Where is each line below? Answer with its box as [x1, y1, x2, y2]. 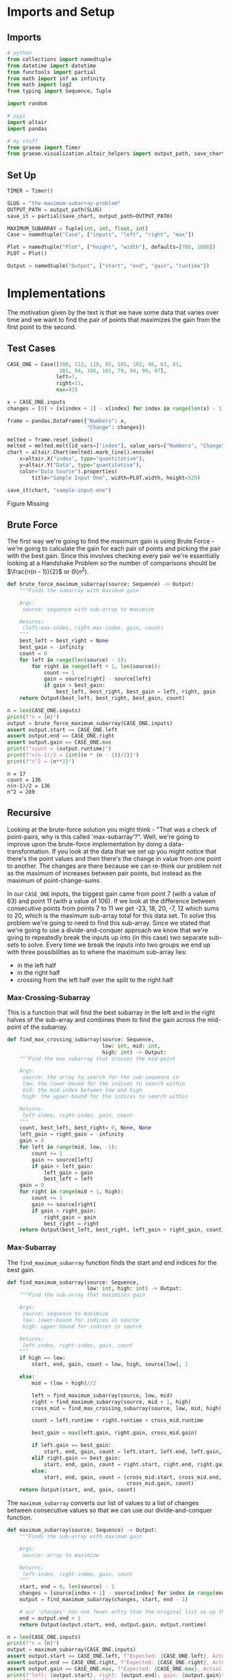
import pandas [7, 125, 48, 132]
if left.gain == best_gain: [31, 1442, 112, 1449]
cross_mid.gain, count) [126, 1480, 194, 1487]
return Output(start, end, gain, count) [19, 1487, 136, 1494]
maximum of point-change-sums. [7, 876, 101, 884]
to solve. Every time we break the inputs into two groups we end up [20, 940, 211, 949]
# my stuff [7, 138, 38, 145]
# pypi [7, 112, 26, 119]
